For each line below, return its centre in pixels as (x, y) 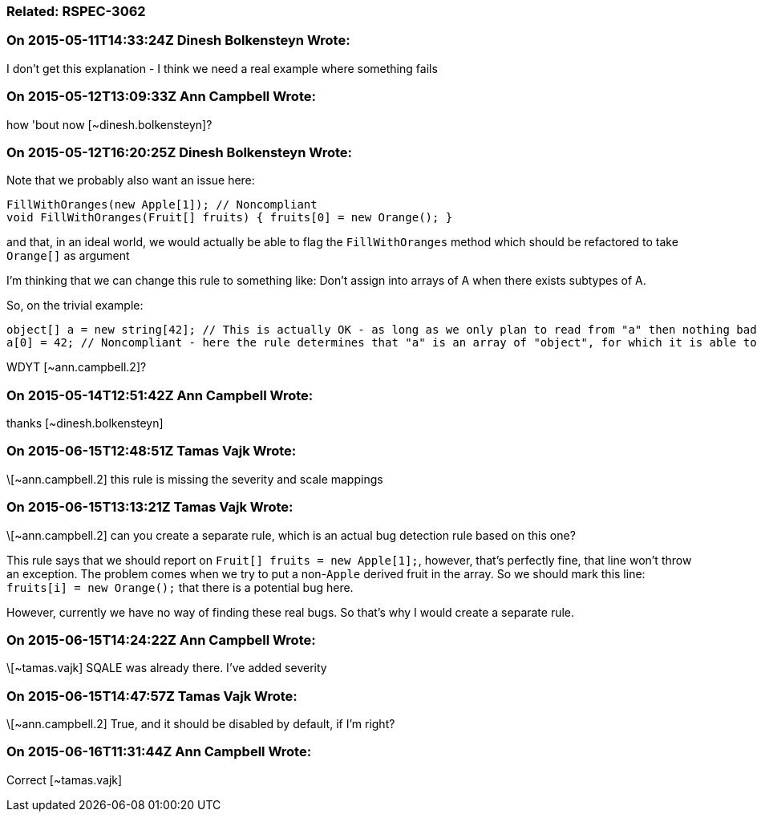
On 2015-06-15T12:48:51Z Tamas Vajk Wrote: (152, 451)
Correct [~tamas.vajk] (65, 780)
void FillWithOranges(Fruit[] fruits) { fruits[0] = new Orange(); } (230, 218)
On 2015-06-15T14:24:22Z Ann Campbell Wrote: (161, 640)
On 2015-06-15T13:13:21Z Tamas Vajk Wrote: (150, 507)
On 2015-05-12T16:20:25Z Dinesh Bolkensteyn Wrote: (180, 152)
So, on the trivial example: (75, 306)
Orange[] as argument (68, 256)
